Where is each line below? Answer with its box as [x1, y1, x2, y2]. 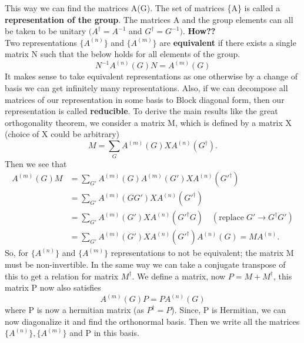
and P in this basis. [69, 327, 139, 339]
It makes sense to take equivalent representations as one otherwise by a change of [5, 70, 298, 82]
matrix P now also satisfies [5, 281, 101, 294]
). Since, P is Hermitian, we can [171, 304, 286, 316]
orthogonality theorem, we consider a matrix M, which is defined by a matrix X [5, 116, 292, 128]
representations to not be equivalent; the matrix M [111, 247, 294, 259]
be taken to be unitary [5, 25, 86, 37]
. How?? [182, 25, 216, 37]
